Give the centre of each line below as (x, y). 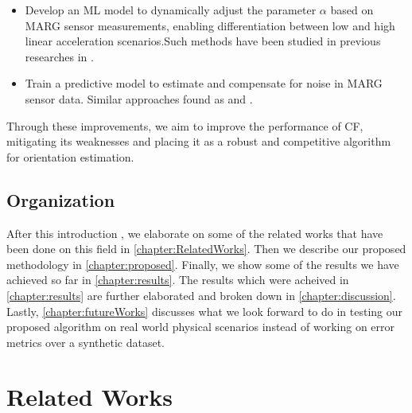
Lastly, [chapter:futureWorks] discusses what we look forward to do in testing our (205, 311)
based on (352, 10)
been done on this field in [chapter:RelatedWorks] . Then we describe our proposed (206, 249)
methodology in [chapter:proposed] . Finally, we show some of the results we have (203, 264)
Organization (61, 199)
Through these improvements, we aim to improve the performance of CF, (185, 125)
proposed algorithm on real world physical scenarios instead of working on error (201, 327)
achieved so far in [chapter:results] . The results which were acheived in (178, 280)
